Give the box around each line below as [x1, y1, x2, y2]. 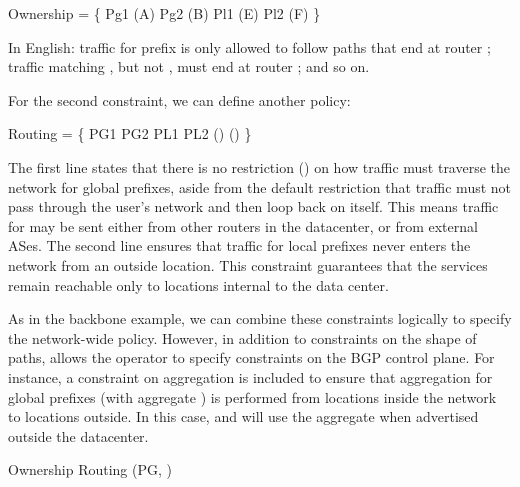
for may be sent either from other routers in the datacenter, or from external [8, 215, 478, 236]
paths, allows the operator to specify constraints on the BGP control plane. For [8, 347, 495, 368]
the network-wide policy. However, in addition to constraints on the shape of [8, 327, 477, 348]
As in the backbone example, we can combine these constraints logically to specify [8, 308, 512, 329]
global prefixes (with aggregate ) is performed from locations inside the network [8, 386, 497, 407]
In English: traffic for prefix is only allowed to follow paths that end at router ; [8, 36, 491, 57]
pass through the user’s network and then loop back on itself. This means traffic [8, 196, 499, 217]
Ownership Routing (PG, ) [8, 459, 172, 480]
